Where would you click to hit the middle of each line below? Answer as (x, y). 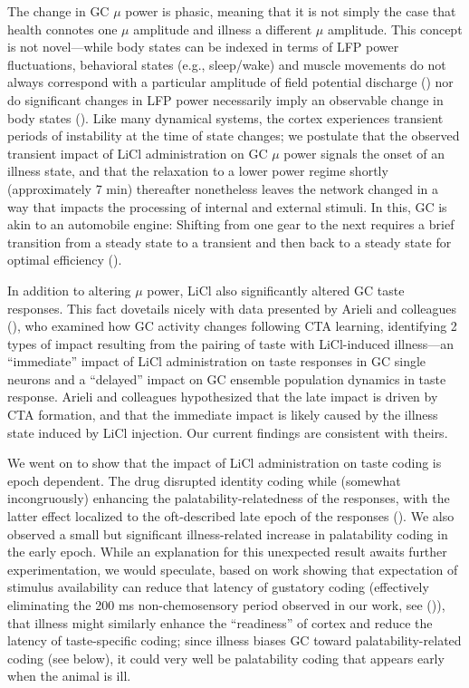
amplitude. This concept (395, 29)
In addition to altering (69, 290)
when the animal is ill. (69, 676)
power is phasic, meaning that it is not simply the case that (291, 11)
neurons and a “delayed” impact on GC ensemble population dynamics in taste (227, 378)
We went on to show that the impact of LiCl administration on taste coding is (225, 463)
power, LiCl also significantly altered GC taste (276, 290)
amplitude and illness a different (223, 29)
